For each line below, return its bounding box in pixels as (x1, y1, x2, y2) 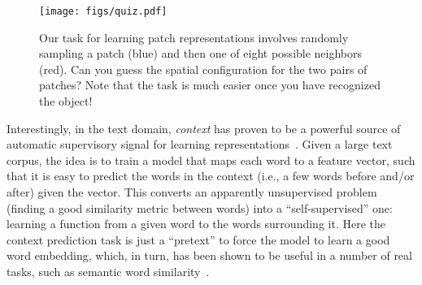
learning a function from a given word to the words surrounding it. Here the (7, 215, 385, 232)
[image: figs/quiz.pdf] (39, 6, 167, 17)
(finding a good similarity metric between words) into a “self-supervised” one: (7, 199, 393, 216)
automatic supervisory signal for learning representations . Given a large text (7, 136, 393, 153)
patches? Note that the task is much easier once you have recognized (39, 76, 381, 93)
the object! (39, 93, 93, 110)
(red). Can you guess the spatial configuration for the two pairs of (39, 60, 368, 77)
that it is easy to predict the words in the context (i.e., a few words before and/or (7, 167, 415, 184)
